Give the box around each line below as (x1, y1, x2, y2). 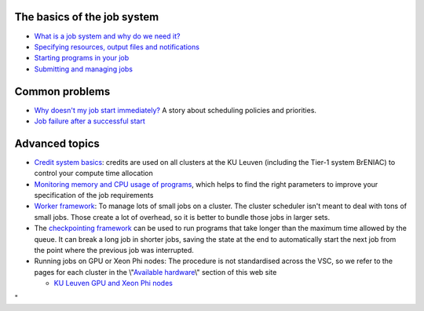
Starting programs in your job (34, 53, 130, 63)
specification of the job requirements (34, 191, 154, 200)
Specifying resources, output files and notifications (34, 42, 200, 51)
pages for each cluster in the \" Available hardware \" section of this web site (34, 267, 277, 276)
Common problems (14, 85, 111, 98)
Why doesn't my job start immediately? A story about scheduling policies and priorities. (34, 105, 317, 115)
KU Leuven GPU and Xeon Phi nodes (53, 279, 173, 288)
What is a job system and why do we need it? (34, 31, 181, 41)
